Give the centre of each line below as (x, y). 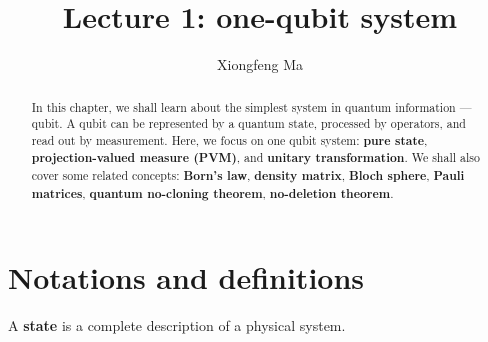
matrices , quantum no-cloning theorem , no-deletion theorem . (212, 193)
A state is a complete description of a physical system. (177, 325)
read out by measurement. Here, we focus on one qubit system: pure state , (229, 140)
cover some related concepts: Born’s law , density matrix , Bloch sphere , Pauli (248, 176)
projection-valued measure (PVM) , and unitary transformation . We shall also (255, 158)
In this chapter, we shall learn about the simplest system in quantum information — (251, 106)
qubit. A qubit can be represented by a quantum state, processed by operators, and (248, 123)
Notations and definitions (186, 277)
